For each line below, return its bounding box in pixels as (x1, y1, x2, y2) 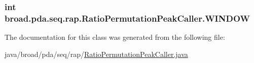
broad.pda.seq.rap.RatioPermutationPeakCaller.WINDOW (5, 12, 250, 24)
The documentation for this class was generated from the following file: (5, 32, 225, 42)
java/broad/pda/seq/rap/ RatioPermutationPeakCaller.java (5, 48, 188, 59)
